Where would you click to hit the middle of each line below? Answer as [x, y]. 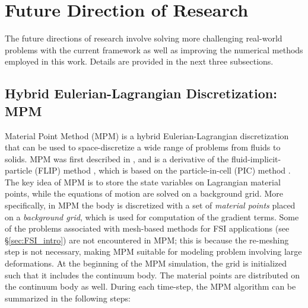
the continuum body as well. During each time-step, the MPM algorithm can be [150, 286]
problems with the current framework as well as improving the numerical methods [154, 49]
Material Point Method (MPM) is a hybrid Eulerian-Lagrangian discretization [147, 135]
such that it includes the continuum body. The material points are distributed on [153, 275]
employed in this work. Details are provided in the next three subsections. [139, 61]
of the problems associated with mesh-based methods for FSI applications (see [147, 228]
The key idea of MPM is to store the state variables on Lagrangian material [143, 182]
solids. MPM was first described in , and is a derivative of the [117, 158]
